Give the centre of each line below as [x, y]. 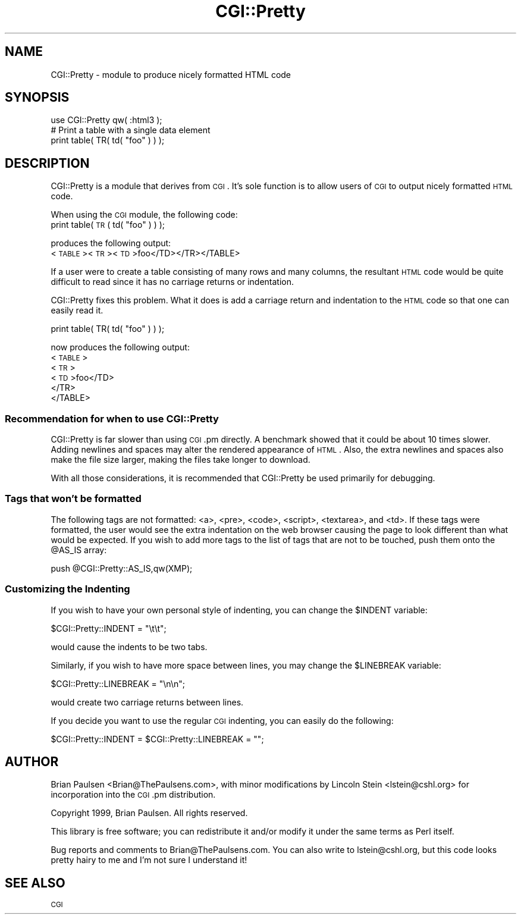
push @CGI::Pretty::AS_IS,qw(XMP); [122, 568]
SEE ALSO [35, 883]
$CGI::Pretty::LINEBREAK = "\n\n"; [118, 683]
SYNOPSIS [37, 98]
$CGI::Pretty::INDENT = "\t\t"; [109, 628]
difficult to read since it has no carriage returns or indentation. [172, 282]
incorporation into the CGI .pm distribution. [133, 795]
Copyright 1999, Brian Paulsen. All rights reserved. [149, 813]
